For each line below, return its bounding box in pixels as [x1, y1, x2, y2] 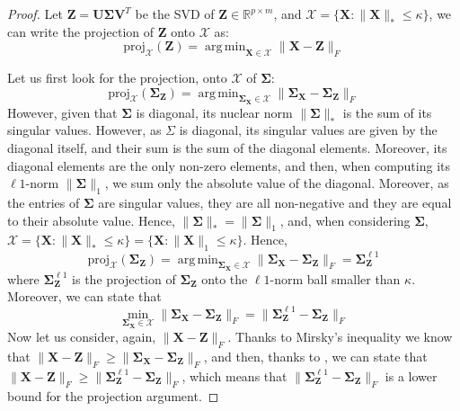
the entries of [7, 192, 80, 211]
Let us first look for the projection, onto [7, 67, 227, 86]
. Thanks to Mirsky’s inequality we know [227, 327, 453, 346]
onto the [201, 269, 248, 288]
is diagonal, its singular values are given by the [179, 121, 438, 139]
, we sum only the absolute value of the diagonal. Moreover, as [104, 174, 449, 192]
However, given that [7, 103, 118, 121]
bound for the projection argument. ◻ [7, 386, 219, 405]
